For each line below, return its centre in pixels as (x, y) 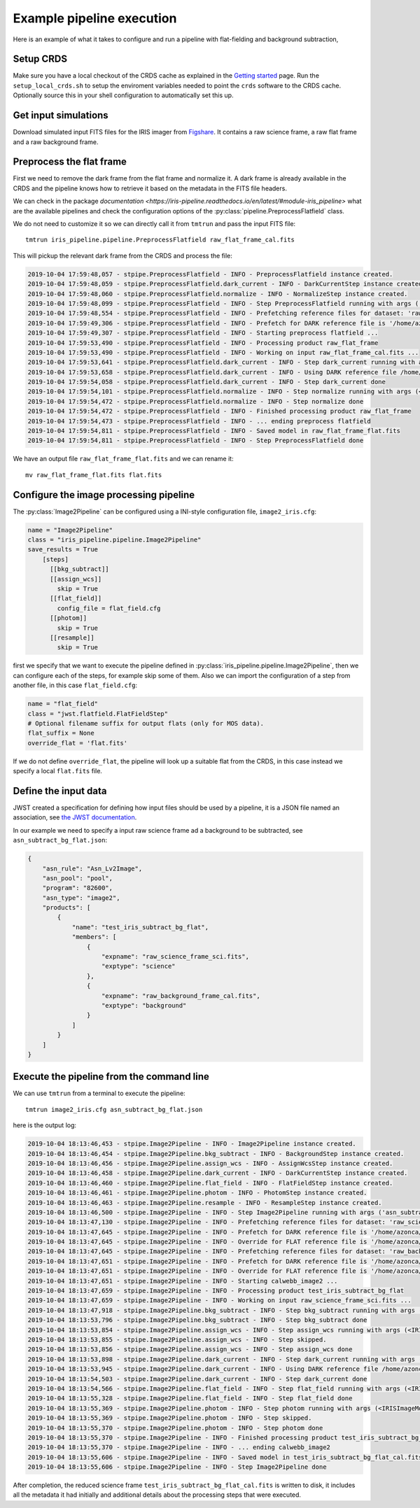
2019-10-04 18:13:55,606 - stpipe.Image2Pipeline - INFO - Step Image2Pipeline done (177, 1467)
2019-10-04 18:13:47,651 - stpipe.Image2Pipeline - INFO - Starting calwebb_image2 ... (183, 1281)
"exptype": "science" (139, 966)
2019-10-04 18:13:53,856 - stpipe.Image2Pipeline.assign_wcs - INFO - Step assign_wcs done (190, 1350)
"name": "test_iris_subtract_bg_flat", (140, 927)
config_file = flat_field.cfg (109, 608)
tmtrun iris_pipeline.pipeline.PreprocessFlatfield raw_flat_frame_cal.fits (160, 240)
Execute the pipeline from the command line (111, 1077)
